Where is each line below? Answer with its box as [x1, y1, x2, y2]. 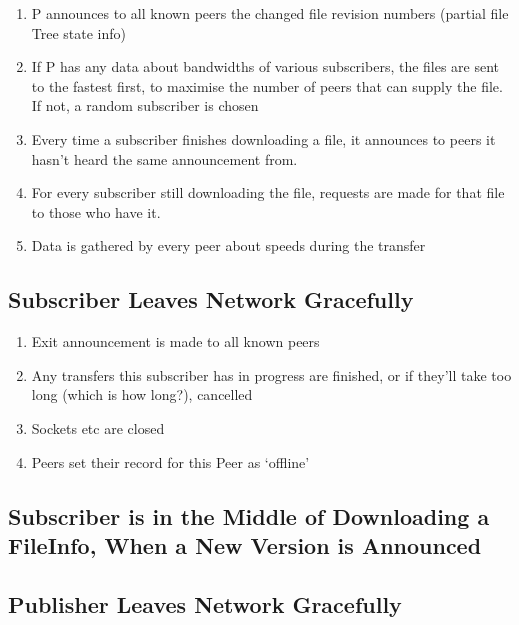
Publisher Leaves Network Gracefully [8, 588, 402, 619]
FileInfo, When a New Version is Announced [8, 529, 482, 560]
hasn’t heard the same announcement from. [31, 148, 298, 169]
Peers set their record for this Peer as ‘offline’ [31, 451, 310, 472]
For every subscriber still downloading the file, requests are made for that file [31, 182, 505, 203]
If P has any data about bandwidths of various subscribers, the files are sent [31, 56, 500, 77]
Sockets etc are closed [31, 417, 165, 438]
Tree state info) [31, 22, 127, 43]
